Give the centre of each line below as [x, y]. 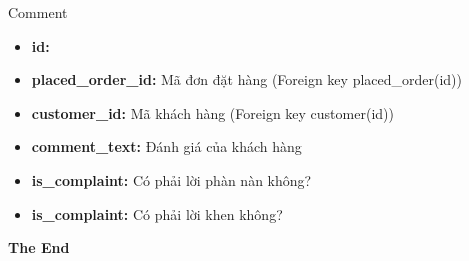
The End [39, 247]
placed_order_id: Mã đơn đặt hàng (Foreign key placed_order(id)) [247, 79]
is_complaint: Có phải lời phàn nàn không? [171, 179]
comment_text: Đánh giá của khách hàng [166, 146]
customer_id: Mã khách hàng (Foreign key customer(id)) [212, 112]
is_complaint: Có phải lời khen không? [157, 213]
